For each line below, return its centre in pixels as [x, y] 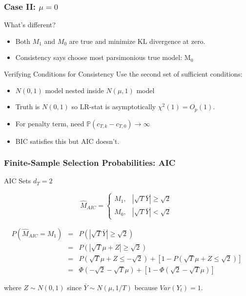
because [146, 287]
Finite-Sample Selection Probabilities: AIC [90, 163]
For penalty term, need [50, 123]
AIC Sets [18, 181]
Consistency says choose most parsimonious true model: [99, 57]
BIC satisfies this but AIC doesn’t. [67, 141]
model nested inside [74, 90]
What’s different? [30, 25]
